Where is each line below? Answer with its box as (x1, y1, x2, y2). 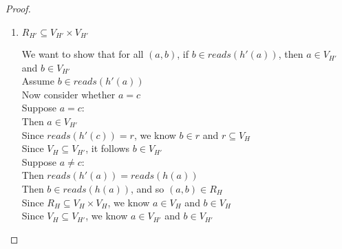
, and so (131, 181, 164, 195)
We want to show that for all (21, 47, 144, 61)
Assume (21, 74, 54, 88)
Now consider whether (21, 87, 116, 101)
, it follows (85, 141, 130, 155)
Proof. (6, 1, 31, 15)
